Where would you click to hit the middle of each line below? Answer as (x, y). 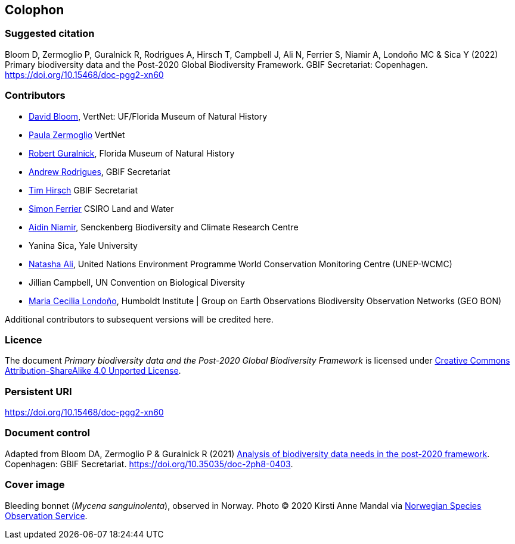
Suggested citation (50, 34)
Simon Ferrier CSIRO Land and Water (101, 208)
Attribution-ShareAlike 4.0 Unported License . (93, 371)
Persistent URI (38, 391)
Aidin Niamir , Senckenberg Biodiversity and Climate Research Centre (164, 227)
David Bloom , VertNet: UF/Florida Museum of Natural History (148, 116)
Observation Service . (46, 515)
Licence (24, 340)
